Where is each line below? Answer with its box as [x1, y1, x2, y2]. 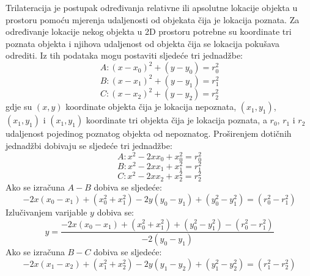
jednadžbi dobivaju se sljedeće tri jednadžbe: [6, 139, 172, 152]
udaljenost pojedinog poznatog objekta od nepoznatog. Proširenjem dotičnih [6, 127, 292, 140]
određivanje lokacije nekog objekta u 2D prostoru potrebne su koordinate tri [6, 25, 292, 38]
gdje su [6, 100, 32, 113]
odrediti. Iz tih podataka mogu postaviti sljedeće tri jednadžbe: [6, 49, 243, 62]
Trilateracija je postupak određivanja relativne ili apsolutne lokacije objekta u [6, 1, 298, 13]
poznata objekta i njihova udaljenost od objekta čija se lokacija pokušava [6, 37, 279, 49]
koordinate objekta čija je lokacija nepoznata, [65, 100, 237, 113]
